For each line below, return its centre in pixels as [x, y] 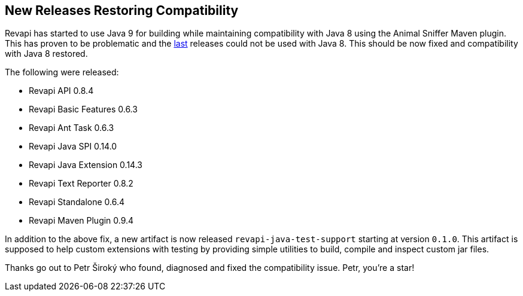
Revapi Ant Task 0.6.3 [72, 128]
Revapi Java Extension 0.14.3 [86, 165]
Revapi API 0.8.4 [61, 91]
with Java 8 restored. [46, 54]
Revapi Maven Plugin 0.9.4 [81, 221]
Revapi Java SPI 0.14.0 [73, 147]
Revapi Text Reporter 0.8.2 [81, 184]
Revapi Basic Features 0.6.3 [83, 109]
